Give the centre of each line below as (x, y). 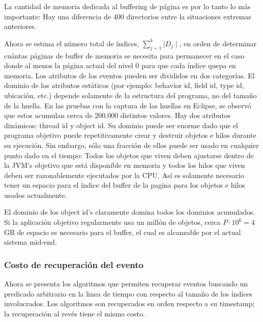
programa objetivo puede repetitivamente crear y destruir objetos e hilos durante (130, 135)
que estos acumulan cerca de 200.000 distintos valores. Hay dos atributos (118, 115)
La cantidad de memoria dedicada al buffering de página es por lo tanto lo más (127, 6)
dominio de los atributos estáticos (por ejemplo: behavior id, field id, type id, (124, 85)
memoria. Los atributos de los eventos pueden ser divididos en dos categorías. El (129, 75)
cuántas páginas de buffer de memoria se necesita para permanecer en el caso (124, 55)
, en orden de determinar (218, 43)
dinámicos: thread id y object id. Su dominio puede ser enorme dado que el (121, 125)
